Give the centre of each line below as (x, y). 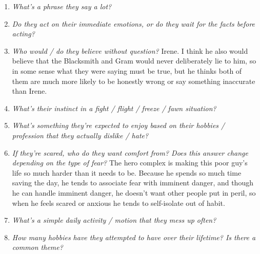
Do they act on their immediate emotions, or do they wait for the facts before (134, 23)
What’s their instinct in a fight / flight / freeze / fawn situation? (114, 108)
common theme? (37, 247)
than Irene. (29, 91)
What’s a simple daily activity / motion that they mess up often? (114, 220)
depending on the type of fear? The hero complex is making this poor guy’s (130, 163)
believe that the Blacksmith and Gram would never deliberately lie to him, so (134, 61)
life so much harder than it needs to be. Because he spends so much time (127, 172)
